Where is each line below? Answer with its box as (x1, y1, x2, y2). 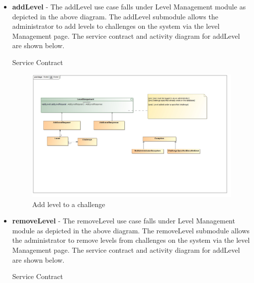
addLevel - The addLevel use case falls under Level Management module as (12, 1, 246, 11)
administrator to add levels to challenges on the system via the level (12, 21, 220, 31)
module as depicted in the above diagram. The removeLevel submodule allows (12, 225, 250, 235)
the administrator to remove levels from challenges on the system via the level (12, 235, 250, 245)
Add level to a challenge (32, 199, 105, 209)
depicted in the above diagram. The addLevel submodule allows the (12, 11, 218, 21)
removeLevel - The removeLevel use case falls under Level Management (12, 215, 235, 226)
